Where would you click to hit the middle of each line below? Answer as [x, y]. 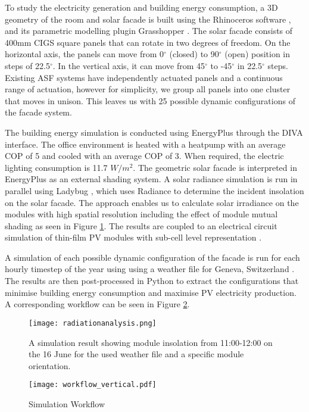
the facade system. [38, 112]
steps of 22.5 [27, 65]
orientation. [50, 365]
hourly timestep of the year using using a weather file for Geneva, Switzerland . [150, 269]
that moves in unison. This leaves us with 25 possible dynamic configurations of [150, 100]
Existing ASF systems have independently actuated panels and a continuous [144, 77]
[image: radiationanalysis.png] [93, 323]
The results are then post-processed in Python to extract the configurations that [152, 281]
